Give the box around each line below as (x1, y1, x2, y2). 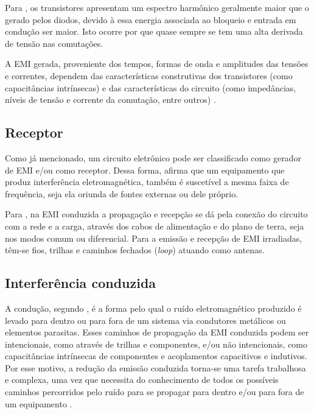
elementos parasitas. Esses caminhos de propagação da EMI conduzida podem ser (5, 326, 309, 339)
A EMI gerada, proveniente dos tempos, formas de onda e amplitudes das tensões (5, 57, 309, 70)
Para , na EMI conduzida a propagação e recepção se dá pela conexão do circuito (5, 208, 308, 220)
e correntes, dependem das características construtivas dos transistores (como (5, 69, 293, 82)
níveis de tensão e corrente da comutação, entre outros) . (5, 93, 216, 106)
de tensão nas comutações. (5, 37, 103, 49)
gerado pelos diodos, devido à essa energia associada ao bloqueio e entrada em (5, 13, 296, 26)
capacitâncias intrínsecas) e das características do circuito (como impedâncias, (5, 81, 296, 94)
